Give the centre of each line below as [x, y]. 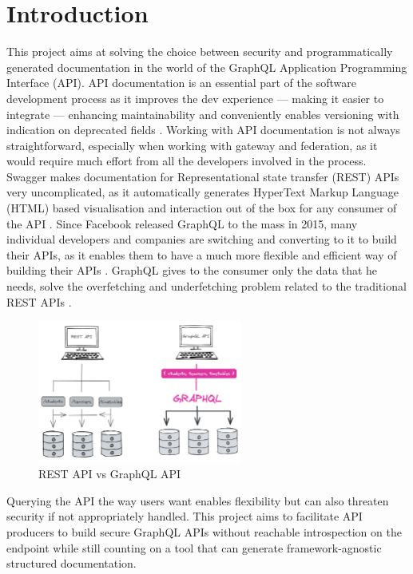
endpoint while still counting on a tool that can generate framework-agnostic [194, 547]
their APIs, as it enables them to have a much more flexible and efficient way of [202, 254]
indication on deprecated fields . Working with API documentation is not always [203, 130]
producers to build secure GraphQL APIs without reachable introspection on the [204, 531]
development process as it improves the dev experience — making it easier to [195, 98]
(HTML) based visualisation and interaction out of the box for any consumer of [202, 208]
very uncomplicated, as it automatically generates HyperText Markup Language [203, 192]
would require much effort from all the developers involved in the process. [187, 161]
